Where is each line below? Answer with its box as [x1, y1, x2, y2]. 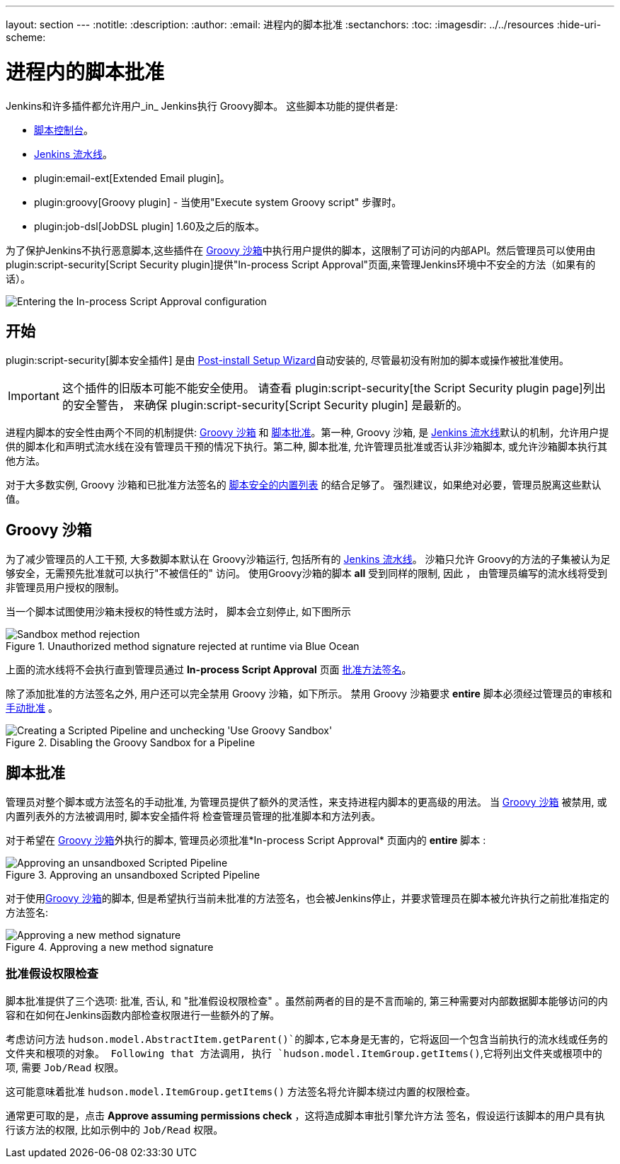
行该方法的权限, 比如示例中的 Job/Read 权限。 [6, 1123, 224, 1136]
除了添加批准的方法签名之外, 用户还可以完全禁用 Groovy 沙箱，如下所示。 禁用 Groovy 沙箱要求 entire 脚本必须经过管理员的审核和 [6, 687, 612, 700]
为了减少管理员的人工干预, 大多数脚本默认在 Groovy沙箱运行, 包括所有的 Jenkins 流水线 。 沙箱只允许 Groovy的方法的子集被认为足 [6, 553, 611, 566]
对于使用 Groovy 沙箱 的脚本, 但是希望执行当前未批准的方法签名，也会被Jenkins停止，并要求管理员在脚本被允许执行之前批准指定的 [6, 892, 609, 905]
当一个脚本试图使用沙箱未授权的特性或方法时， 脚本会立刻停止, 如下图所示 [6, 605, 351, 618]
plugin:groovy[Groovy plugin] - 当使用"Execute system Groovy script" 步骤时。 [34, 195, 402, 208]
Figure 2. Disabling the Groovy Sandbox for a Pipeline [6, 736, 256, 749]
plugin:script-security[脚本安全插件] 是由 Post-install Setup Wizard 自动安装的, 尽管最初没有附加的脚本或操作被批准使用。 [6, 354, 570, 367]
